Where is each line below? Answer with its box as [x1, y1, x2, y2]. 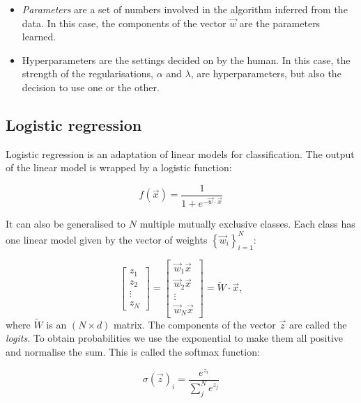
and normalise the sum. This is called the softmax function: [6, 344, 260, 358]
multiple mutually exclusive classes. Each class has [139, 216, 355, 231]
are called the [289, 317, 347, 331]
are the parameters [239, 15, 321, 30]
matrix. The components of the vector [114, 317, 276, 331]
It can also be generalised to [6, 216, 126, 231]
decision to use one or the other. [22, 79, 160, 94]
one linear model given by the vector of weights [6, 232, 208, 246]
